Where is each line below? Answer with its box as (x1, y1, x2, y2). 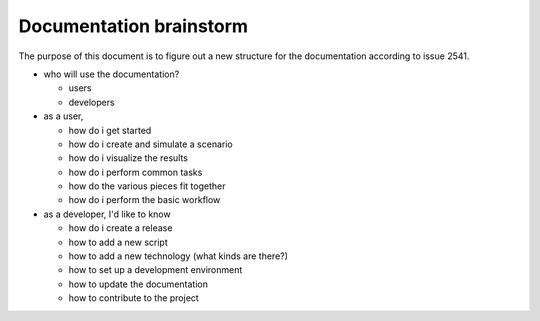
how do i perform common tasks (68, 166, 203, 178)
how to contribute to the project (68, 292, 199, 304)
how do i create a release (68, 222, 173, 234)
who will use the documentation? (43, 68, 180, 80)
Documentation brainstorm (18, 15, 249, 37)
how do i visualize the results (68, 152, 189, 164)
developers (68, 96, 115, 108)
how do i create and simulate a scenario (68, 138, 234, 150)
